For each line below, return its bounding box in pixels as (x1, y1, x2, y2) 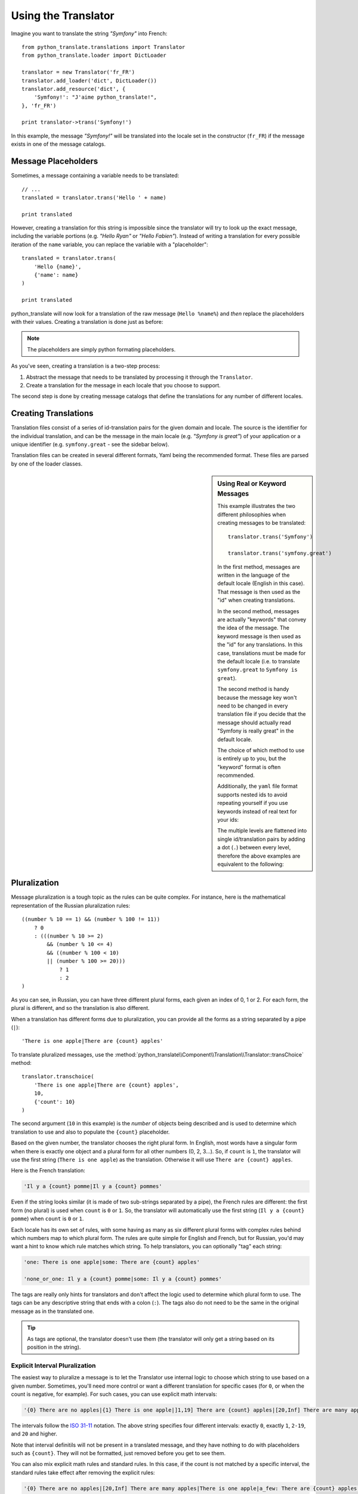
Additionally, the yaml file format (217, 783, 298, 790)
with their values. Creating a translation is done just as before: (11, 319, 163, 325)
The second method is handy (217, 685, 289, 693)
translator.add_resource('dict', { (21, 85, 126, 92)
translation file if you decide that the (217, 711, 307, 718)
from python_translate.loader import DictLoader (21, 52, 166, 59)
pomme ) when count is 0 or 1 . (11, 1215, 84, 1222)
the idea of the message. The (217, 624, 289, 632)
